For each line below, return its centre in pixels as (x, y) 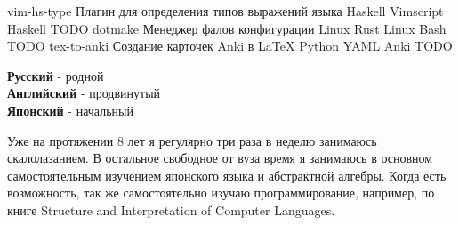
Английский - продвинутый (84, 93)
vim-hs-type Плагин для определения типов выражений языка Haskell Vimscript (225, 11)
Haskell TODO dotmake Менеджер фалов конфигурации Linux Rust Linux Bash (227, 28)
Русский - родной (56, 75)
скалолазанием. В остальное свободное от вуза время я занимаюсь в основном (220, 158)
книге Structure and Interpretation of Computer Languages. (171, 209)
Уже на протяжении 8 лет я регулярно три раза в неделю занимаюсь (192, 140)
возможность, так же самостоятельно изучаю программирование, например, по (221, 193)
